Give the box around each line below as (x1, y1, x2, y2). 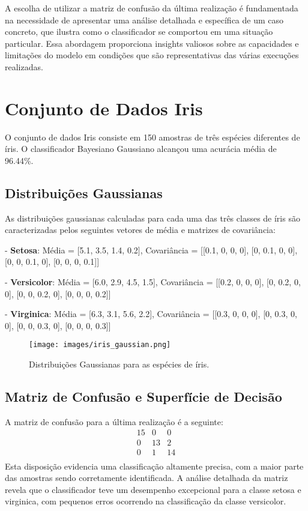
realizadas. (5, 60, 43, 73)
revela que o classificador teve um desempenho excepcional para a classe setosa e (5, 483, 301, 495)
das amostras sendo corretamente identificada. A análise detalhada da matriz (5, 471, 288, 484)
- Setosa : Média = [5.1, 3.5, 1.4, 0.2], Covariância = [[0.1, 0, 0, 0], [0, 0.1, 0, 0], (5, 243, 298, 256)
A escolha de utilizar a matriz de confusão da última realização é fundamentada (5, 2, 298, 14)
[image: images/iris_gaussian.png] (29, 340, 171, 349)
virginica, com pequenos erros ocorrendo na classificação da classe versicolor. (5, 495, 286, 507)
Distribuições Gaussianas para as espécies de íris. (29, 358, 210, 370)
